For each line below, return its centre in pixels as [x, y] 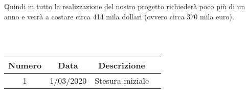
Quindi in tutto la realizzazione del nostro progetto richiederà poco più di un [125, 6]
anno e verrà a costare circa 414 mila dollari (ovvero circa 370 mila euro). [119, 16]
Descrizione [122, 65]
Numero [25, 65]
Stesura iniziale [122, 81]
